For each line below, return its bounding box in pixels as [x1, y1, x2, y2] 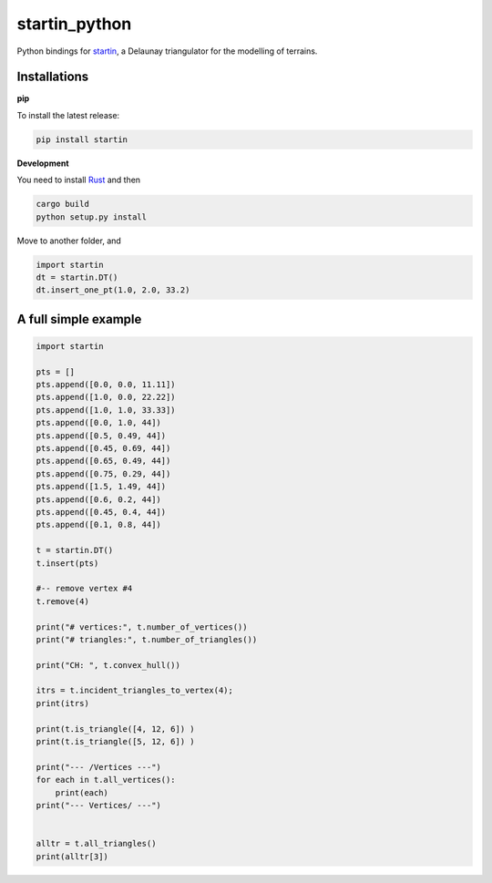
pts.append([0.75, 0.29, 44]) [36, 468, 171, 478]
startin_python [16, 14, 132, 34]
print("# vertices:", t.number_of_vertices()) [36, 621, 248, 632]
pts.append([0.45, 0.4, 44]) [36, 507, 167, 517]
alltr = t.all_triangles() [36, 838, 157, 849]
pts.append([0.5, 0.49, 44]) [36, 430, 167, 441]
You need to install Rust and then [16, 174, 141, 186]
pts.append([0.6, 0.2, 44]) [36, 494, 161, 505]
